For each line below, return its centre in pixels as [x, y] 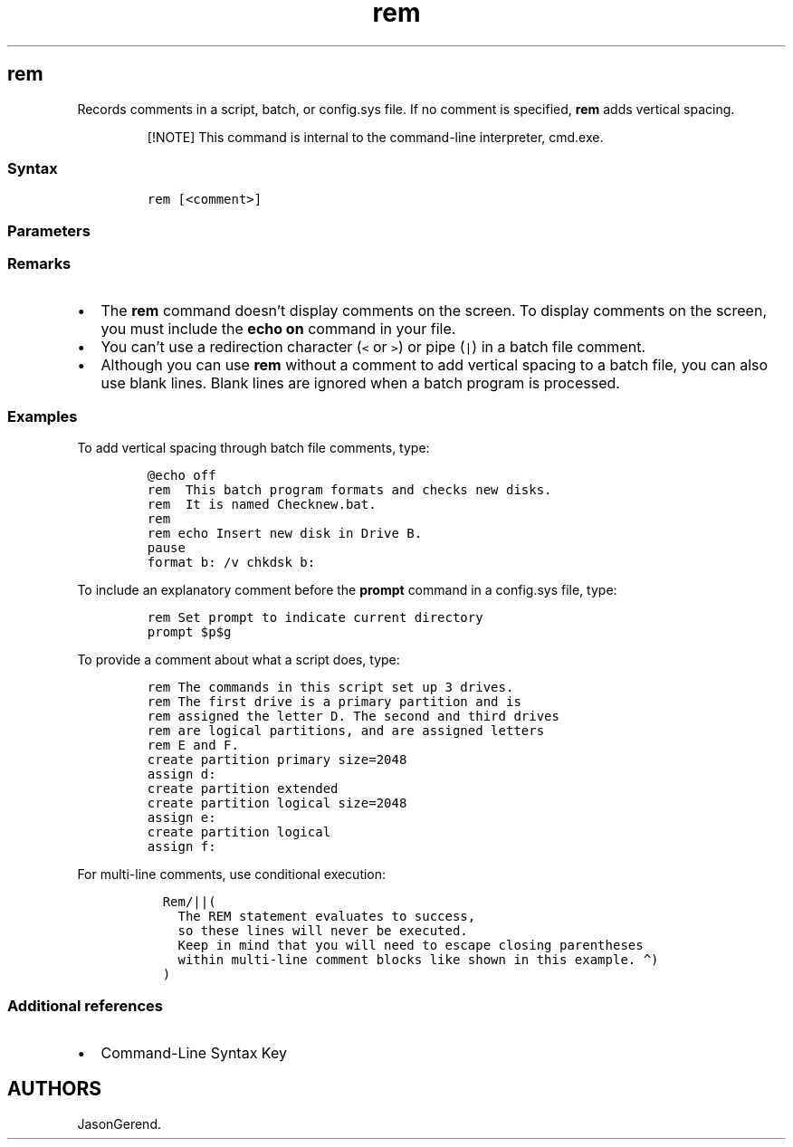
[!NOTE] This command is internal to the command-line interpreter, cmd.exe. [375, 137]
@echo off [182, 476]
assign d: [182, 774]
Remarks [39, 264]
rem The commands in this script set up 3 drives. [330, 688]
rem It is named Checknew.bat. [262, 505]
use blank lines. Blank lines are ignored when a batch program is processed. [360, 383]
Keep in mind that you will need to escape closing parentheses [411, 946]
